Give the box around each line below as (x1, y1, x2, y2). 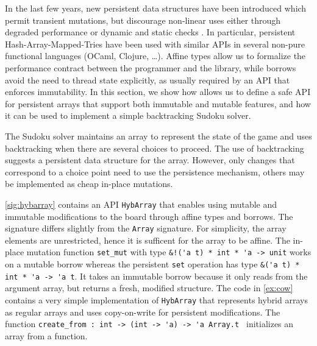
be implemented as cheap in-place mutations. (5, 177, 173, 190)
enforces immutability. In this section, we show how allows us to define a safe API (5, 85, 311, 98)
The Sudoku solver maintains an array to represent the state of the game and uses (5, 129, 312, 142)
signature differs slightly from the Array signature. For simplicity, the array (5, 222, 287, 235)
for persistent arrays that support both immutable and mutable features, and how (5, 97, 311, 110)
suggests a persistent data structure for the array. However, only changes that (5, 154, 295, 166)
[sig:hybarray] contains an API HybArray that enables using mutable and (5, 197, 277, 210)
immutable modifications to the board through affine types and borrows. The (5, 210, 293, 222)
